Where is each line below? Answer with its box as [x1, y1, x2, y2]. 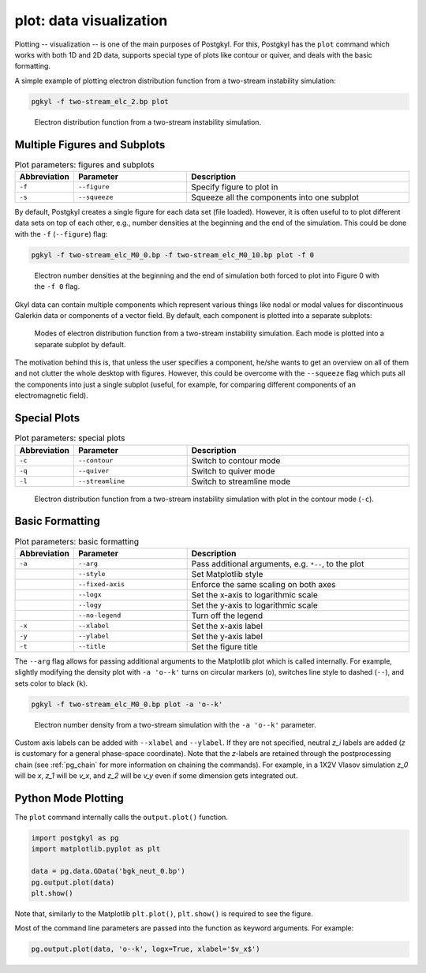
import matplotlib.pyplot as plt [31, 844, 161, 854]
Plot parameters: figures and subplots [14, 159, 155, 170]
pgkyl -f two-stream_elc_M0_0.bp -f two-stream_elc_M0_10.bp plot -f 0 [31, 250, 315, 260]
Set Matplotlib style [191, 568, 263, 579]
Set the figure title [191, 641, 258, 652]
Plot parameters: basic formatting [14, 536, 140, 547]
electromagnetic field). [14, 391, 88, 400]
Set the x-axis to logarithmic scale [191, 589, 319, 600]
